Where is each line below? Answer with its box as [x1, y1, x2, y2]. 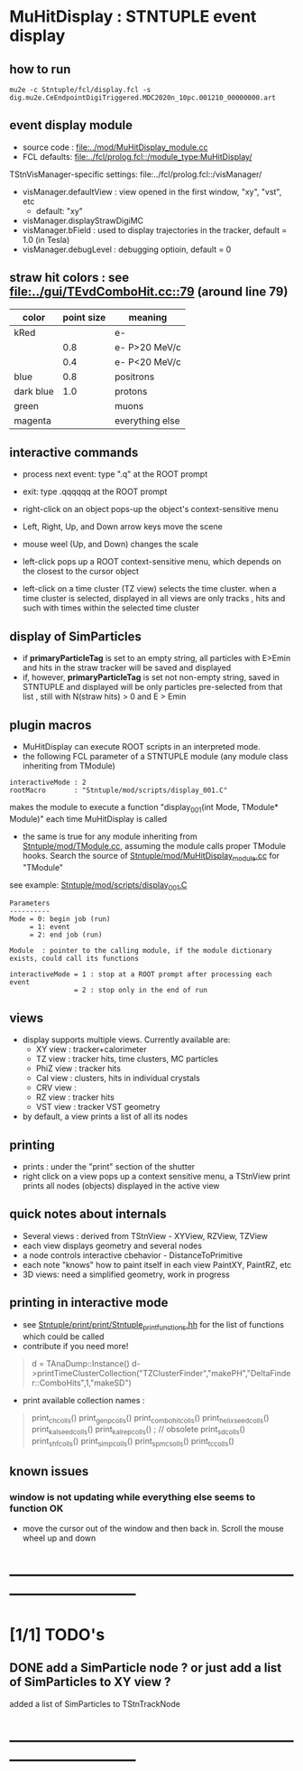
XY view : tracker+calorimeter [35, 1044, 147, 1055]
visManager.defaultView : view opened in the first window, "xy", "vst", [22, 186, 282, 197]
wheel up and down [22, 1533, 96, 1543]
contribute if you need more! [22, 1340, 129, 1351]
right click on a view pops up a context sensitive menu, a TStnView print [22, 1171, 290, 1182]
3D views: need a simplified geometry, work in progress [22, 1269, 230, 1280]
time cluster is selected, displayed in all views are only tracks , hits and [22, 593, 286, 604]
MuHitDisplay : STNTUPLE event [9, 6, 257, 27]
